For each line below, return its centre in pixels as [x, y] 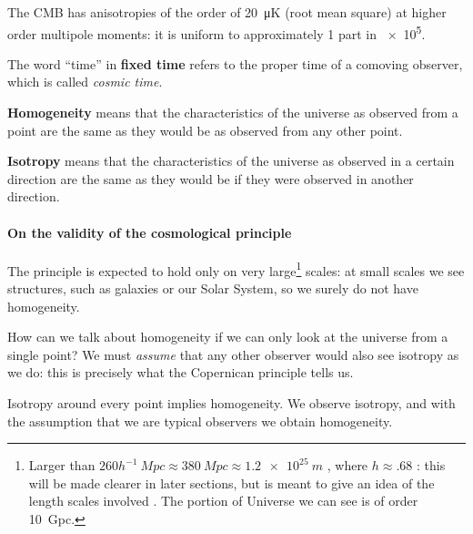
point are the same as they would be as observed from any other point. [205, 130]
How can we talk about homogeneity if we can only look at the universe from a [228, 337]
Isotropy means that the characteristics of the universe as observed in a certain [231, 161]
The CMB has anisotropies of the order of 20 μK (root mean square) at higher [227, 12]
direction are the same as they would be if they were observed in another [211, 178]
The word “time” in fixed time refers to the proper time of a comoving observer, [235, 63]
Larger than [62, 465]
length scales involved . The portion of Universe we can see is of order [223, 501]
